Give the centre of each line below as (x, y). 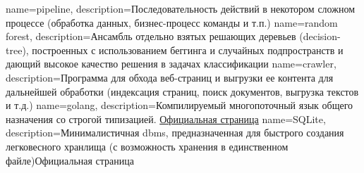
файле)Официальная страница (70, 160)
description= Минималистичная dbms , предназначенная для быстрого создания (175, 133)
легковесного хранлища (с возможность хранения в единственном (147, 146)
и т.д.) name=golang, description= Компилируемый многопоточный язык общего (180, 105)
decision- (322, 36)
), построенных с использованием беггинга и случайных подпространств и (183, 50)
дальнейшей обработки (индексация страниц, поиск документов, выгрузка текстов (182, 91)
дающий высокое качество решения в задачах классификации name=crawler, (171, 64)
